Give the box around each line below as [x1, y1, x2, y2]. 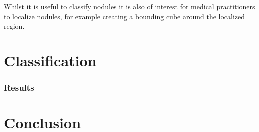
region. [4, 21, 25, 31]
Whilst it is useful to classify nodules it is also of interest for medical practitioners [4, 1, 255, 11]
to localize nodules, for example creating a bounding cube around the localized [4, 11, 245, 21]
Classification [4, 50, 97, 70]
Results [4, 81, 34, 94]
